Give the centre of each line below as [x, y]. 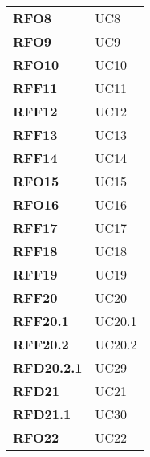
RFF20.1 [41, 321]
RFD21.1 [42, 414]
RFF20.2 [41, 344]
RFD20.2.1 [48, 367]
